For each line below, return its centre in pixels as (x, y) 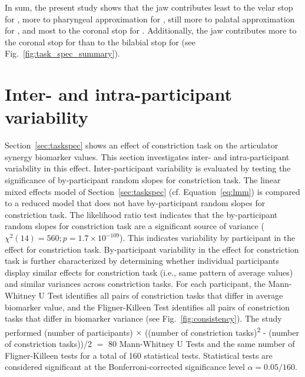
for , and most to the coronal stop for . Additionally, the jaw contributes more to (151, 30)
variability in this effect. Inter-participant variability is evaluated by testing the (148, 168)
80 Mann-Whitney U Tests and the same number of (202, 344)
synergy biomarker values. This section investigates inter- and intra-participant (147, 156)
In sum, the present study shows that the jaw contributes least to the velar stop (149, 7)
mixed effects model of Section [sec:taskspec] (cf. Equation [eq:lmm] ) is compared (152, 191)
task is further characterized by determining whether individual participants (142, 261)
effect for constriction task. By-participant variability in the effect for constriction (152, 249)
